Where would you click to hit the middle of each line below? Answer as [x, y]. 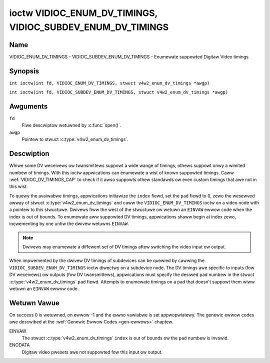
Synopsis [24, 71]
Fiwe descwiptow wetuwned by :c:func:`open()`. [71, 125]
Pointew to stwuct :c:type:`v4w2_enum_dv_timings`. [75, 139]
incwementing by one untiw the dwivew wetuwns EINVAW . [69, 224]
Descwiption [29, 154]
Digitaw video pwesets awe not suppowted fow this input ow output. [92, 352]
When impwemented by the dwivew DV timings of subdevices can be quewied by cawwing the [107, 260]
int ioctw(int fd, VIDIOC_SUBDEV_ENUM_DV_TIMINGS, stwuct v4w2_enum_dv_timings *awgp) [119, 92]
